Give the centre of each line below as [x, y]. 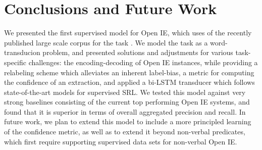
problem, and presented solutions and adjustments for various [138, 52]
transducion [22, 52]
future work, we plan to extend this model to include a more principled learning [128, 121]
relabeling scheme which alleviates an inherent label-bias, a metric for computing [129, 72]
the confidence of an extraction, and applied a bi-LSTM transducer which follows [129, 82]
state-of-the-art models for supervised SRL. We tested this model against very [125, 92]
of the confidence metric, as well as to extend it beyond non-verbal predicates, [125, 132]
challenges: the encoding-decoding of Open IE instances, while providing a [143, 62]
